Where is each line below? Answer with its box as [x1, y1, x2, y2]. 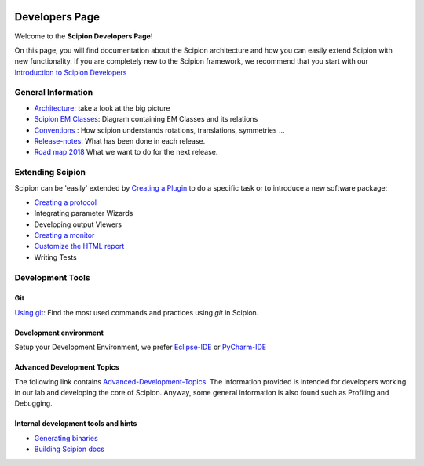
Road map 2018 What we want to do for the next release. [34, 147, 218, 157]
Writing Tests [34, 252, 78, 262]
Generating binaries [34, 433, 98, 442]
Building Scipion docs [34, 444, 105, 454]
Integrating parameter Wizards [34, 209, 133, 218]
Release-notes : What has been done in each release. [34, 137, 206, 145]
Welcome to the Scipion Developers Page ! [14, 31, 153, 41]
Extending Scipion [14, 167, 86, 178]
